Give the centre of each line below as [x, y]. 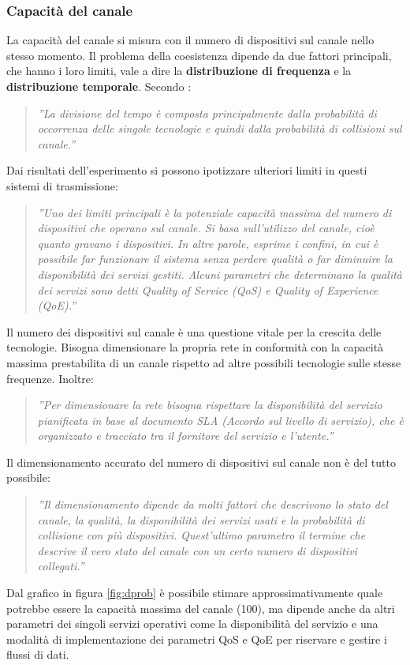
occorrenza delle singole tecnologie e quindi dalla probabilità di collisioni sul [220, 128]
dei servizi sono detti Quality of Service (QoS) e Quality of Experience [208, 289]
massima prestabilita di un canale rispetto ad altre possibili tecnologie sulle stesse [204, 362]
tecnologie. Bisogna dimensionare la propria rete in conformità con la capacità [195, 347]
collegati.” [61, 566]
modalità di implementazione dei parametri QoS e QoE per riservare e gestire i [197, 639]
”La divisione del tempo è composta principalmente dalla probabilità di [207, 113]
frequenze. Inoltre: [50, 378]
